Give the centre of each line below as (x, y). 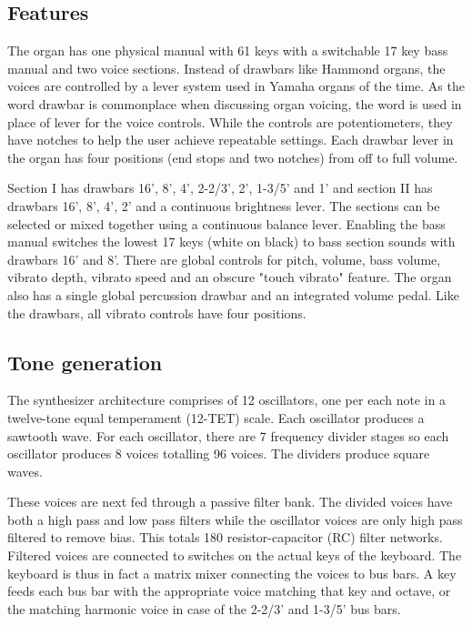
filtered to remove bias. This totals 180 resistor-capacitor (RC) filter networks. (225, 537)
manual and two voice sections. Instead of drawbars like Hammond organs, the (226, 68)
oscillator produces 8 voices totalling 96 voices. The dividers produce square (219, 454)
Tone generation (85, 362)
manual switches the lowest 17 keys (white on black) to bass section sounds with (231, 242)
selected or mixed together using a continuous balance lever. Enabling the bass (226, 223)
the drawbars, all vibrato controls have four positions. (157, 312)
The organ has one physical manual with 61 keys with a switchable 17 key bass (228, 50)
